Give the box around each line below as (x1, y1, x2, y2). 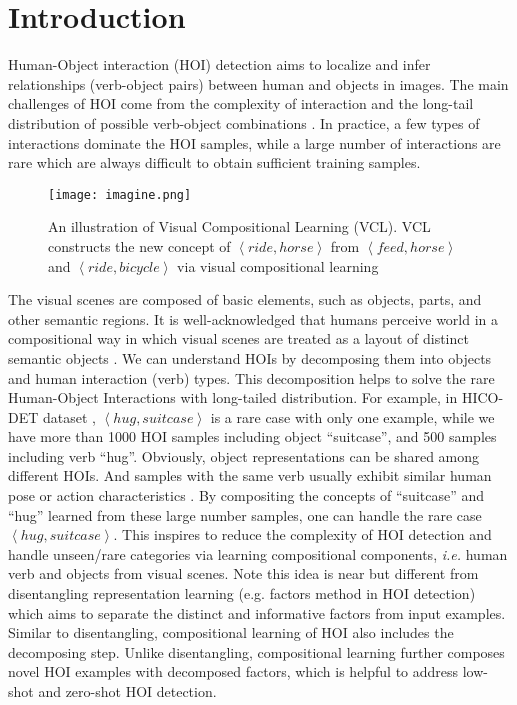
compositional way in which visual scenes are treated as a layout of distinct (8, 328, 469, 349)
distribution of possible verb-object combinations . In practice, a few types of (8, 112, 480, 133)
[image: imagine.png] (48, 187, 192, 202)
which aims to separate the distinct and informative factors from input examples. (8, 602, 506, 623)
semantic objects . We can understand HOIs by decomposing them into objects (8, 347, 492, 368)
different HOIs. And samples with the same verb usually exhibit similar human (8, 465, 492, 486)
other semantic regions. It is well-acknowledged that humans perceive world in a (8, 308, 499, 329)
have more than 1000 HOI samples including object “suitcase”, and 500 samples (8, 426, 497, 447)
